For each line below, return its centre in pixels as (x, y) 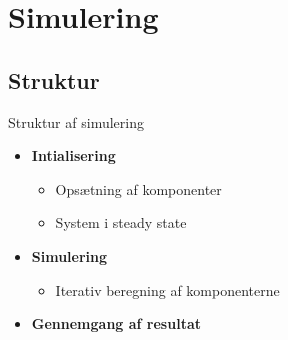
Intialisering (73, 155)
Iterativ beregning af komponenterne (167, 289)
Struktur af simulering (76, 121)
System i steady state (121, 222)
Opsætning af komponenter (138, 188)
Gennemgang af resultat (116, 323)
